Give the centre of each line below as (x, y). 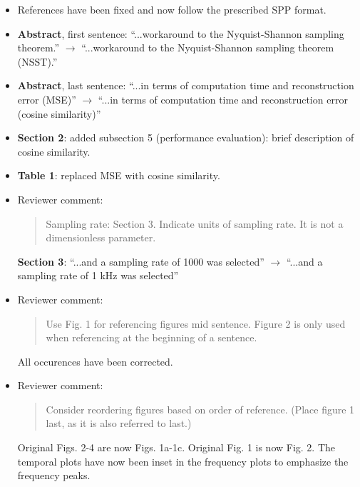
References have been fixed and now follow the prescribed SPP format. (172, 9)
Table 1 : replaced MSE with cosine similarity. (119, 175)
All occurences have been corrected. (95, 361)
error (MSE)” (47, 99)
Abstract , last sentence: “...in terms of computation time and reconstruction (186, 85)
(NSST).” (37, 61)
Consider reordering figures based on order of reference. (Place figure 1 (200, 409)
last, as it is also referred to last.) (119, 423)
